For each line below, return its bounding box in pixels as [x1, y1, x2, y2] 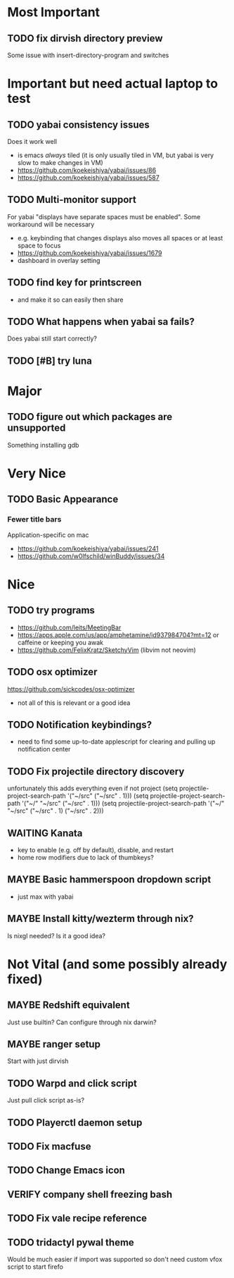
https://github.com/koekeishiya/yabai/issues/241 [17, 544, 159, 553]
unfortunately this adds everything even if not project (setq [7, 784, 178, 793]
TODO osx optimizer [7, 666, 98, 678]
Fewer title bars [7, 515, 62, 524]
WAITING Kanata [7, 827, 83, 839]
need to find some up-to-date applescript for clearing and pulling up [17, 737, 216, 746]
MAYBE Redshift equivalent [7, 999, 130, 1012]
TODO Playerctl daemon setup [7, 1117, 143, 1129]
